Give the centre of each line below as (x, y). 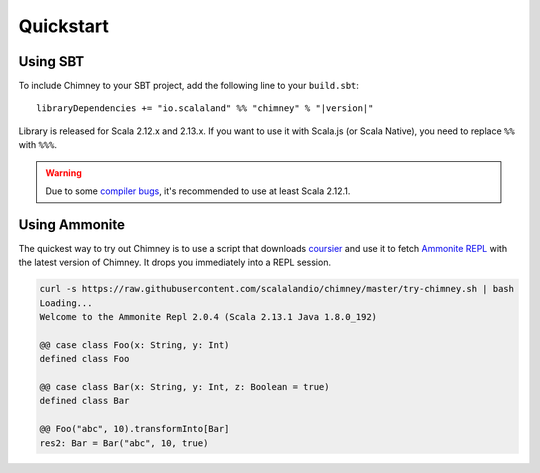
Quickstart (64, 26)
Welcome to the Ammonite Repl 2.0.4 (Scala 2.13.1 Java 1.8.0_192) (208, 317)
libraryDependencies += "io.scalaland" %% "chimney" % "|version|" (205, 108)
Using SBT (51, 61)
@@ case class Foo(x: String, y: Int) (134, 344)
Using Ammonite (71, 224)
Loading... (66, 303)
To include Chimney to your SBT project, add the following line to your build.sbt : (189, 86)
